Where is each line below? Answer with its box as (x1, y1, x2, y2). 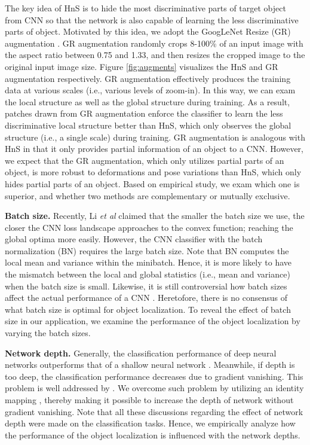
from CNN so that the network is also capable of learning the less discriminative (5, 13, 299, 26)
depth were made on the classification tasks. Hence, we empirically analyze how (5, 417, 296, 429)
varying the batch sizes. (5, 327, 91, 339)
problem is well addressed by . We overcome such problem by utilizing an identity (5, 382, 304, 394)
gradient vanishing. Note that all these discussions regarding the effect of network (5, 405, 303, 417)
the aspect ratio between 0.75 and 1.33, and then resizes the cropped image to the (5, 48, 305, 61)
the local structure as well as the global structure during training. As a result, (5, 95, 290, 108)
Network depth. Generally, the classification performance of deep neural (5, 346, 277, 359)
